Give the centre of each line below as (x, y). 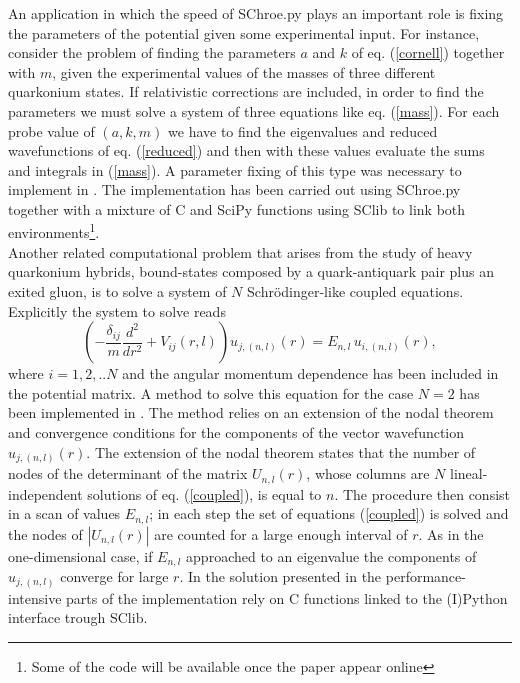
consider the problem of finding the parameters (152, 52)
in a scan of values (64, 513)
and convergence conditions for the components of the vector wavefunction (236, 431)
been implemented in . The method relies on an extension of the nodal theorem (251, 412)
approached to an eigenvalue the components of (331, 555)
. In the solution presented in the (280, 576)
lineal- (468, 473)
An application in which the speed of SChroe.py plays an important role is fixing (256, 13)
